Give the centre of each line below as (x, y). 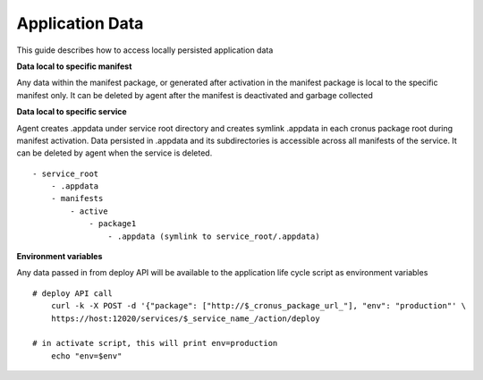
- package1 (113, 224)
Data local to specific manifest (74, 66)
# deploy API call (73, 293)
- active (89, 211)
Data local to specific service (72, 112)
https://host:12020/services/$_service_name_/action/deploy (186, 318)
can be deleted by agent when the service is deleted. (114, 153)
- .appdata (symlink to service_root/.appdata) (214, 236)
